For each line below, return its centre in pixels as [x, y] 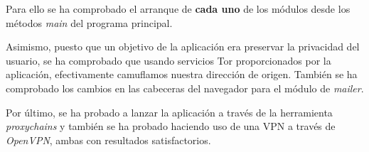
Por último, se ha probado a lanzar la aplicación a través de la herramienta [169, 112]
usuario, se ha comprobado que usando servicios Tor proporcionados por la [169, 60]
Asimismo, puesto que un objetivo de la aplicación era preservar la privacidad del [183, 47]
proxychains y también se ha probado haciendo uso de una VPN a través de [171, 126]
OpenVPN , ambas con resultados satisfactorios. [108, 140]
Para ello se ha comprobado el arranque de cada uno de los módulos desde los [178, 9]
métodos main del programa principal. [89, 22]
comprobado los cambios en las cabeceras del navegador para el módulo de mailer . [185, 88]
